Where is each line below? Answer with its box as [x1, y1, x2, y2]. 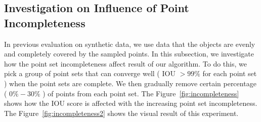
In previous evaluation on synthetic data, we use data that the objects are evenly [4, 38, 255, 49]
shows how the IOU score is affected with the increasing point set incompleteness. [4, 98, 257, 108]
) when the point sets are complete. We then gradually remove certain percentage [4, 78, 256, 88]
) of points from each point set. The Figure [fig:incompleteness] [42, 88, 239, 98]
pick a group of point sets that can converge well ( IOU [4, 68, 176, 79]
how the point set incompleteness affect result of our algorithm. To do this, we [4, 58, 247, 69]
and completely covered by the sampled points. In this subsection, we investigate [4, 48, 254, 59]
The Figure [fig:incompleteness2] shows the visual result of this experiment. [4, 107, 239, 118]
